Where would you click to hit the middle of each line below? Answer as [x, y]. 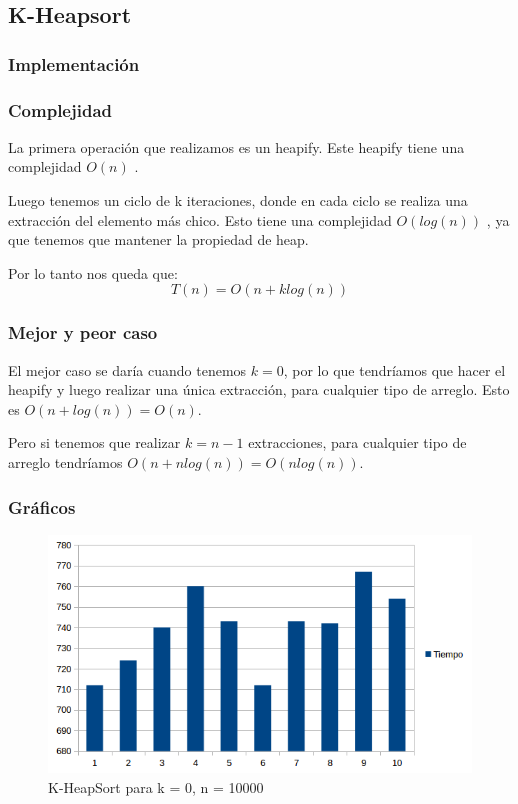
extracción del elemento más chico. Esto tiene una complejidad [200, 219]
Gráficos [42, 506]
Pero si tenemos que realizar [94, 442]
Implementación [74, 63]
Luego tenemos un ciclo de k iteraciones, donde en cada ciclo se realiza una [238, 200]
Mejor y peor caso [83, 332]
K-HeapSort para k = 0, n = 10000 [156, 786]
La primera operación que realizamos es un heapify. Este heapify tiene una [236, 146]
